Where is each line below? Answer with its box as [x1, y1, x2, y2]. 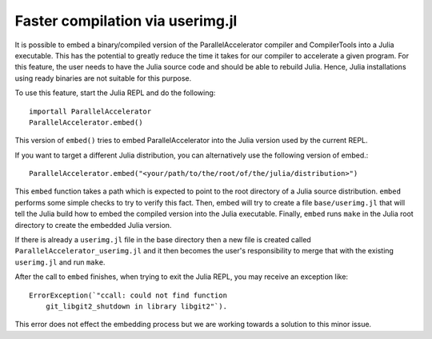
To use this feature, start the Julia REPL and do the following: [14, 88, 216, 98]
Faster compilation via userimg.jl [14, 12, 238, 30]
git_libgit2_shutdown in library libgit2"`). [45, 301, 228, 311]
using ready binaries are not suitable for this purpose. [14, 73, 192, 83]
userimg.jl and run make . [14, 257, 106, 267]
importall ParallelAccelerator [29, 106, 152, 116]
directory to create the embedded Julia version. [14, 220, 172, 229]
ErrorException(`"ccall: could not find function [29, 290, 228, 300]
